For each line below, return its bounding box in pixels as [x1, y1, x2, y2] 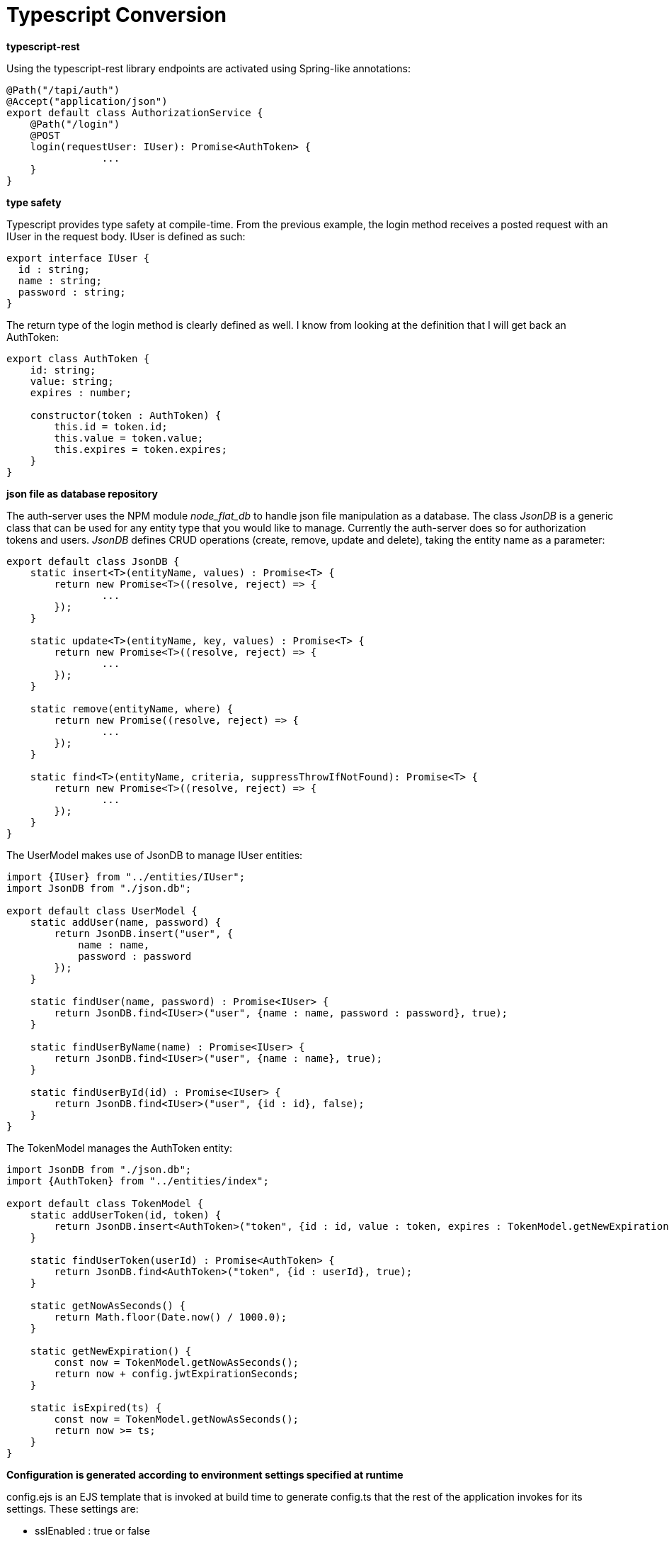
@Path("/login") [30, 118, 120, 130]
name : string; [18, 274, 102, 286]
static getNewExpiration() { [30, 1345, 192, 1357]
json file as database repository [6, 487, 158, 500]
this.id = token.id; [54, 420, 168, 432]
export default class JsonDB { [6, 555, 180, 567]
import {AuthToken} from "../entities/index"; [6, 1175, 269, 1187]
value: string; [30, 375, 114, 387]
